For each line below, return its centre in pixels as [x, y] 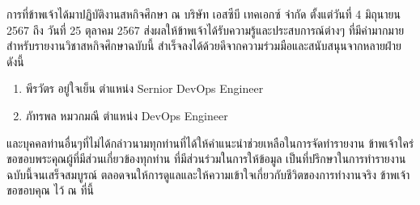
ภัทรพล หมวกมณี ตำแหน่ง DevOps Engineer [127, 115]
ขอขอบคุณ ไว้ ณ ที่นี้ [51, 190]
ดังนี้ [15, 61]
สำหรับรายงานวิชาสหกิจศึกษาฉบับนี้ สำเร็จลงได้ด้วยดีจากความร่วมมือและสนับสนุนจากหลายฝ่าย [204, 46]
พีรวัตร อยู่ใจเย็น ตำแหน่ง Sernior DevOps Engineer [144, 88]
